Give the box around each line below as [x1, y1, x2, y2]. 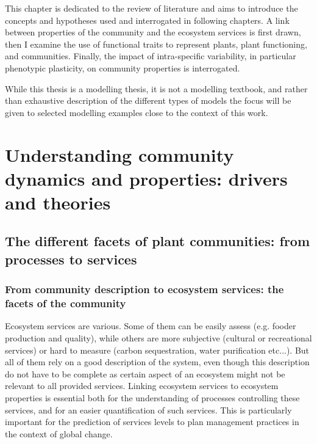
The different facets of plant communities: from [5, 231, 310, 250]
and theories [5, 189, 111, 214]
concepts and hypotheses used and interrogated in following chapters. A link [5, 13, 290, 26]
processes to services [5, 249, 137, 268]
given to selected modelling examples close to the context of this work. [5, 106, 268, 118]
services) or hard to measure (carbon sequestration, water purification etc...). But [5, 343, 310, 356]
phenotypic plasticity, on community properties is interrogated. [5, 61, 240, 74]
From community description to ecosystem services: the [5, 282, 284, 297]
